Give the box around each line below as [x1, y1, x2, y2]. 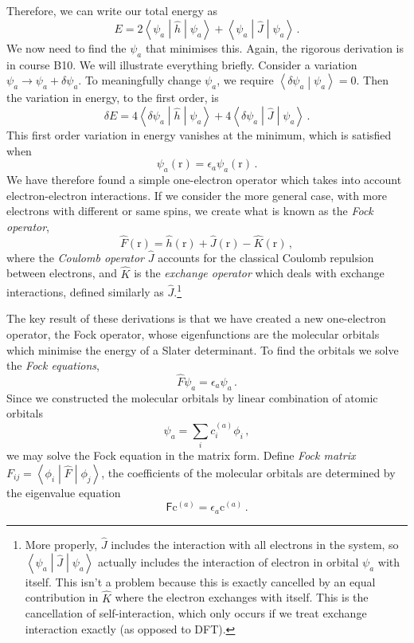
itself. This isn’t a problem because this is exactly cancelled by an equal [25, 573, 376, 590]
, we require [217, 72, 274, 88]
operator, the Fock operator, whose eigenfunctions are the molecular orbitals [6, 326, 380, 343]
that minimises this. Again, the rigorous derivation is [145, 39, 404, 56]
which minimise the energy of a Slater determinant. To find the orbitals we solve [6, 341, 399, 358]
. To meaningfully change [78, 72, 201, 88]
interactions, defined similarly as [6, 283, 164, 300]
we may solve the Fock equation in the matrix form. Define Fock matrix [6, 447, 356, 464]
